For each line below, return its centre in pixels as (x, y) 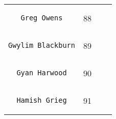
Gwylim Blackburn (42, 45)
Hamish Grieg (42, 100)
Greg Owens (42, 18)
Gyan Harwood (42, 73)
